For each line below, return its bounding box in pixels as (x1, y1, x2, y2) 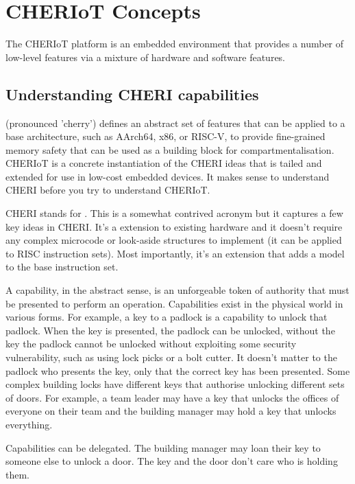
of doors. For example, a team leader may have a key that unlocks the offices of (5, 390, 339, 404)
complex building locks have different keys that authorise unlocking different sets (5, 377, 345, 391)
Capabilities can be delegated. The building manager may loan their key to (5, 440, 321, 454)
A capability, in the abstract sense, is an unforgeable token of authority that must (5, 283, 350, 297)
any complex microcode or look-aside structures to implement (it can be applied (5, 233, 342, 247)
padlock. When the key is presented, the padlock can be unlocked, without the (5, 323, 335, 337)
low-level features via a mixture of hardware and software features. (5, 49, 286, 64)
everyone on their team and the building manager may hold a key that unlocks (5, 404, 336, 418)
